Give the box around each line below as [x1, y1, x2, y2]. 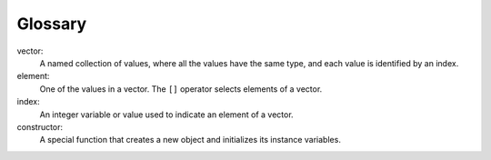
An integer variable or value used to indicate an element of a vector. [39, 109, 295, 120]
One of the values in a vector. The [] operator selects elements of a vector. [39, 83, 323, 95]
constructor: [16, 121, 64, 132]
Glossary [16, 14, 87, 34]
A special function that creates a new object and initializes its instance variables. [39, 135, 341, 145]
